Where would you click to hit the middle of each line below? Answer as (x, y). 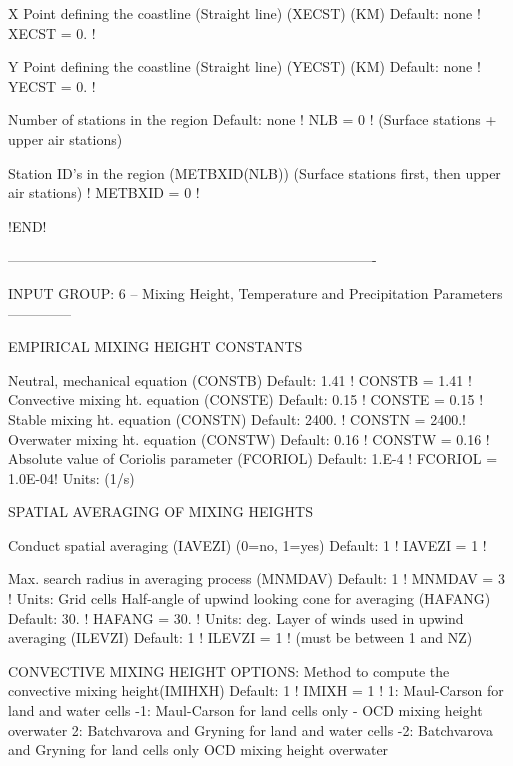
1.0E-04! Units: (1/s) (71, 477)
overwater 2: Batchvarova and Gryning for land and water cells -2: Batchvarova (250, 729)
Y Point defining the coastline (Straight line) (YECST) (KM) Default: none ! (244, 66)
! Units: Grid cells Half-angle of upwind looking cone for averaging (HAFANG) (249, 598)
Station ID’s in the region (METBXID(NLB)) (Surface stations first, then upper (254, 172)
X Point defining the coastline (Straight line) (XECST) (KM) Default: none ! (244, 13)
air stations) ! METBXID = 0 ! (104, 192)
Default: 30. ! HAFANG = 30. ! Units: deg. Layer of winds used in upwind (236, 617)
